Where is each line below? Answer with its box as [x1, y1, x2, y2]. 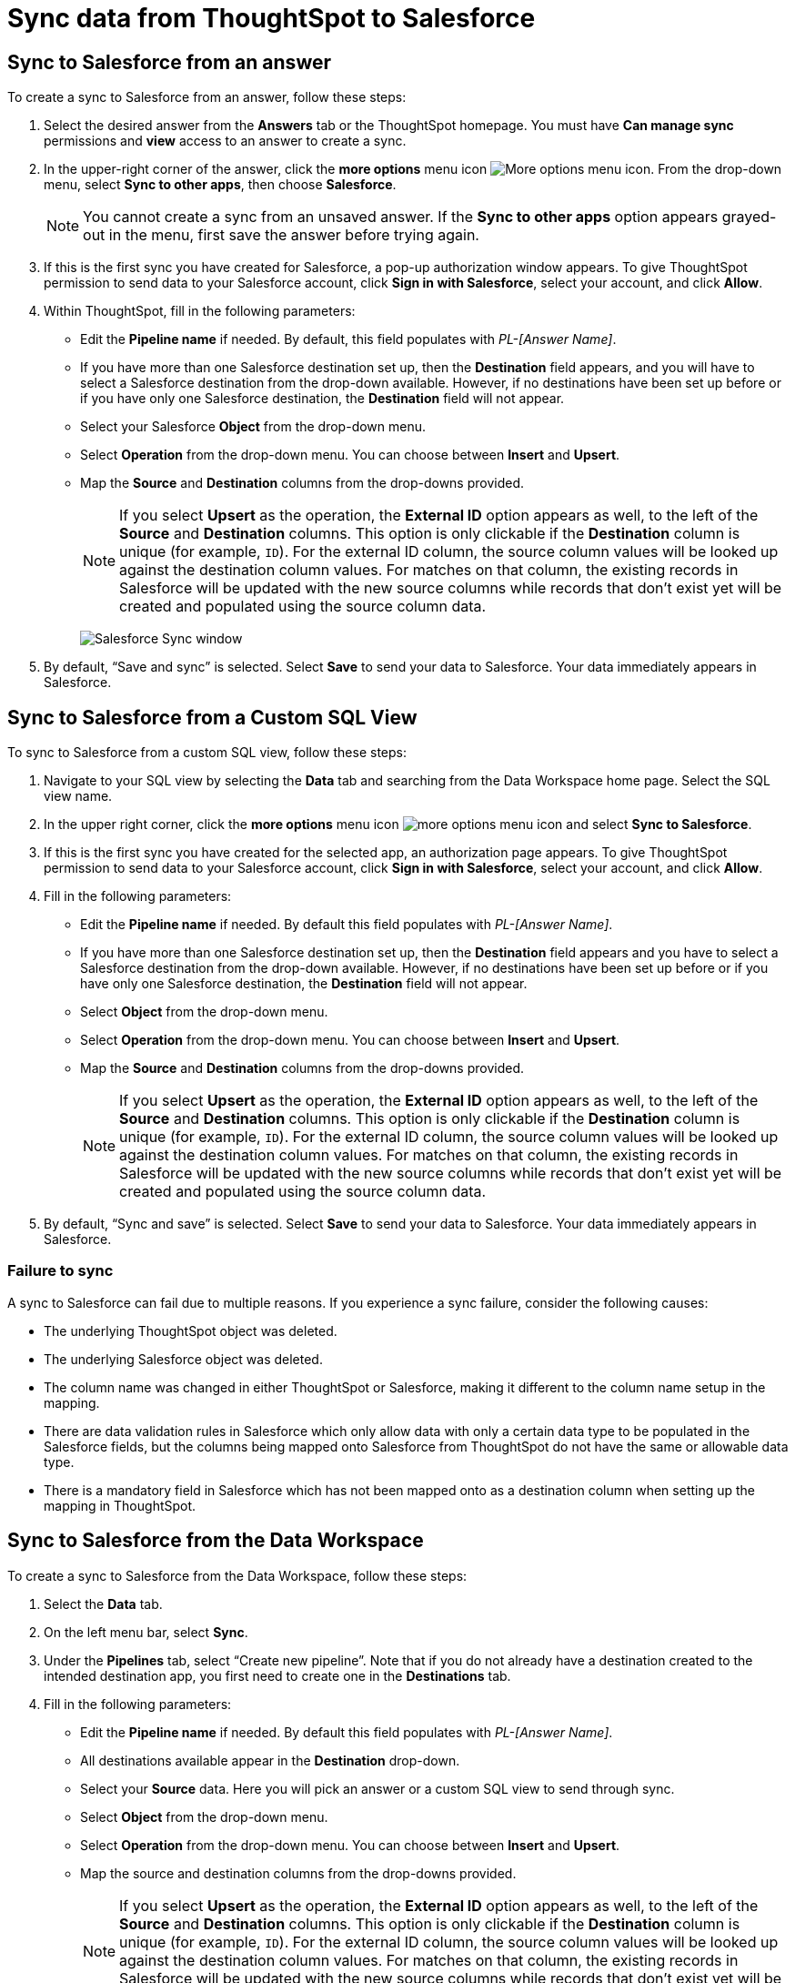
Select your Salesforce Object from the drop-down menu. [80, 419, 427, 435]
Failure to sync [7, 1261, 114, 1280]
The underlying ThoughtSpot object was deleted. [44, 1322, 337, 1339]
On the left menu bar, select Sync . [44, 1624, 248, 1640]
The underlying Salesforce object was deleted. [44, 1351, 323, 1367]
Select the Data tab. [44, 1595, 163, 1612]
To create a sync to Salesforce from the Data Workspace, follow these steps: [7, 1567, 468, 1583]
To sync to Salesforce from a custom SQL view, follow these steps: [7, 744, 408, 761]
